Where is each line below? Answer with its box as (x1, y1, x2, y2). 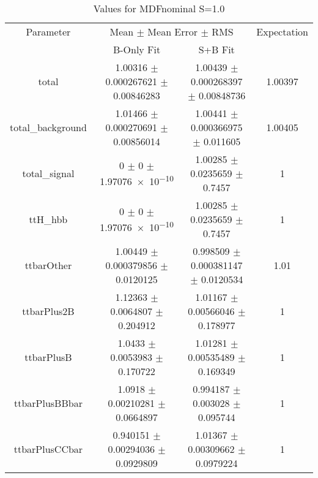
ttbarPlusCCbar (13, 442, 83, 456)
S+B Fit (198, 42, 235, 56)
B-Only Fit (113, 42, 161, 56)
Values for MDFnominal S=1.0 (93, 1, 225, 15)
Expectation (256, 25, 308, 39)
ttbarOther (24, 258, 72, 272)
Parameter (26, 25, 71, 39)
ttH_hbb (29, 212, 68, 226)
